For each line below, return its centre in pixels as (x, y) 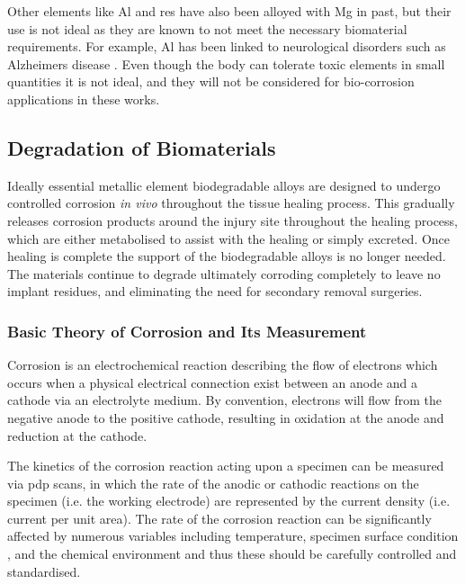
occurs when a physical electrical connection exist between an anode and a (213, 382)
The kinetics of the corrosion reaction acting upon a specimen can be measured (226, 466)
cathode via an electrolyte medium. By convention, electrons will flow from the (224, 400)
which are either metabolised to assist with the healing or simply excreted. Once (229, 238)
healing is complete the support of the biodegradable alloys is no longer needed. (227, 256)
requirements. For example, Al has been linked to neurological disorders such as (227, 46)
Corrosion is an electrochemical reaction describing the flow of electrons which (223, 365)
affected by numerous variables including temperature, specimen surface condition (233, 536)
